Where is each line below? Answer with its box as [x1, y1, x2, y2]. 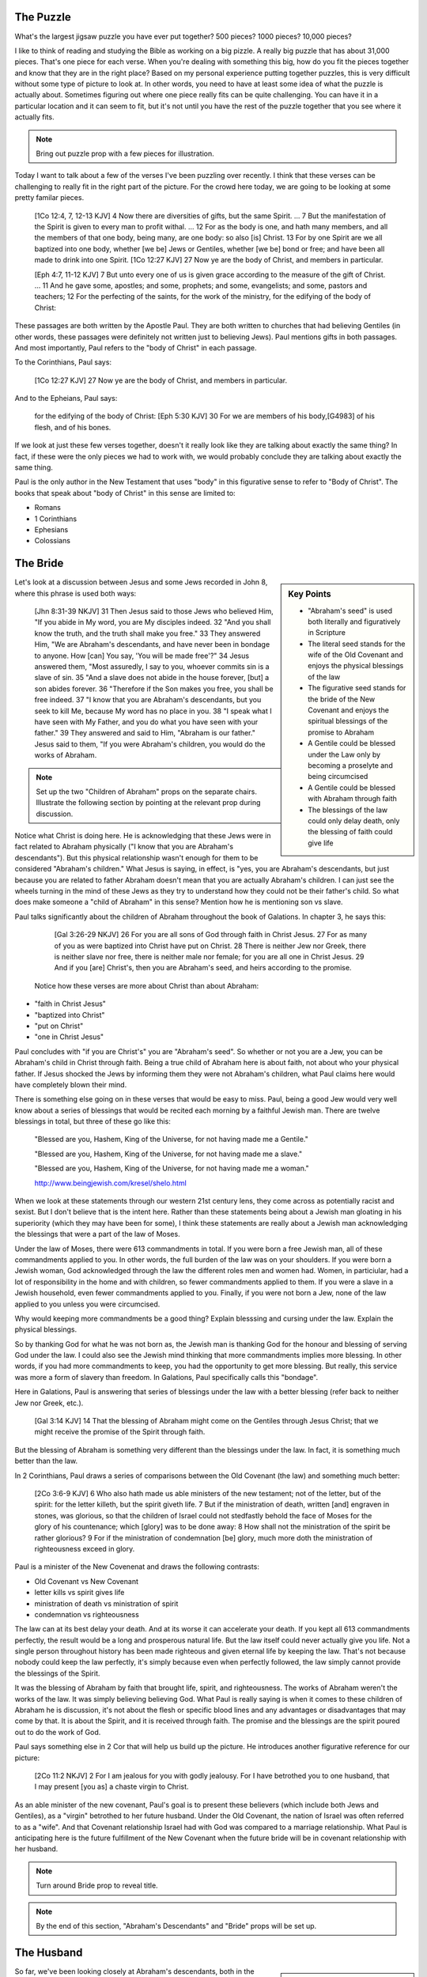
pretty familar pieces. [14, 193, 85, 202]
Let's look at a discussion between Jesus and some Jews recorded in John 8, [14, 577, 268, 587]
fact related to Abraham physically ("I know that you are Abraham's [14, 842, 233, 852]
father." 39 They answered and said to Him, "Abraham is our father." [34, 728, 256, 738]
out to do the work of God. [14, 1727, 101, 1737]
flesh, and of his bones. [34, 422, 111, 432]
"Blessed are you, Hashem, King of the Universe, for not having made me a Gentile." [34, 1135, 308, 1144]
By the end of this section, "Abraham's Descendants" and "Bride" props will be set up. [36, 1921, 317, 1930]
